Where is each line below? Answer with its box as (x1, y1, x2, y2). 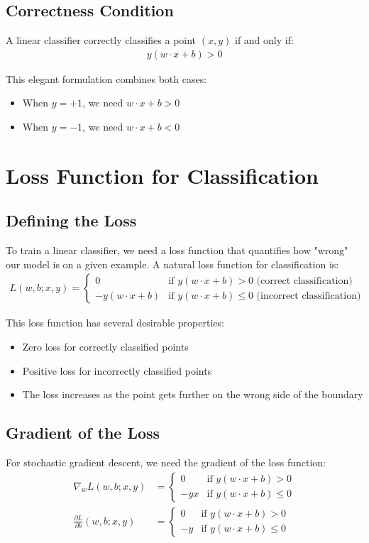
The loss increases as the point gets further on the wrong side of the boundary (22, 387, 363, 402)
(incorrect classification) (256, 290, 361, 301)
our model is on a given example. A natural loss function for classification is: (6, 256, 339, 271)
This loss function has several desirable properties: (6, 315, 224, 330)
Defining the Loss (6, 209, 137, 231)
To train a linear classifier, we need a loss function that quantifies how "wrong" (6, 243, 348, 258)
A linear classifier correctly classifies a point (6, 33, 197, 48)
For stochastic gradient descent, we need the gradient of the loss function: (6, 454, 326, 469)
